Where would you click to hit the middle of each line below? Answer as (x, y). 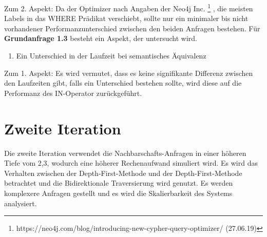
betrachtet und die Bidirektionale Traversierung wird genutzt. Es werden (119, 183)
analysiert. (21, 203)
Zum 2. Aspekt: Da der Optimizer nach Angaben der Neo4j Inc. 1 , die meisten (129, 7)
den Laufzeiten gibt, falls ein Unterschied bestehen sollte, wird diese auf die (123, 83)
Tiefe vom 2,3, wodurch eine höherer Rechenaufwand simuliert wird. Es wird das (131, 163)
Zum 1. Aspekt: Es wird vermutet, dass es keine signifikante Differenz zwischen (129, 73)
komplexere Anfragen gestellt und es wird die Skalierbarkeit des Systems (118, 193)
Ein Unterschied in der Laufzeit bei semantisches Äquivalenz (111, 56)
